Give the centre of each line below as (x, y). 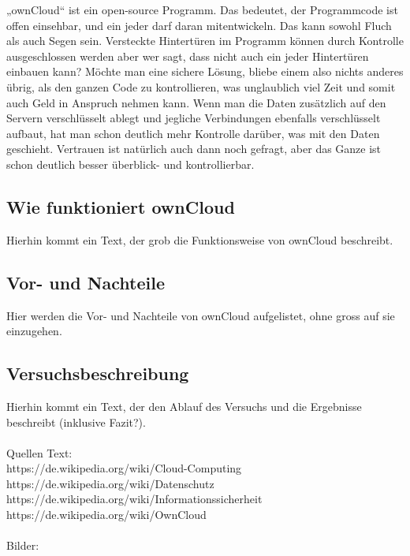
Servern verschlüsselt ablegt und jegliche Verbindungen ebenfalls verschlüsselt (194, 118)
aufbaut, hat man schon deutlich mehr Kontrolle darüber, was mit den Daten (193, 133)
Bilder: (23, 545)
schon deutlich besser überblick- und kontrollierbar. (130, 164)
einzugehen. (34, 331)
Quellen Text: (39, 452)
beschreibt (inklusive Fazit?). (76, 422)
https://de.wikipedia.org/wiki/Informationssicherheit (134, 499)
